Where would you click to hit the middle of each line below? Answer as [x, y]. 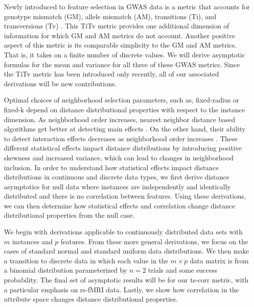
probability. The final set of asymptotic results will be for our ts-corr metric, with [126, 280]
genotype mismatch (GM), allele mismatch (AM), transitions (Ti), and [110, 16]
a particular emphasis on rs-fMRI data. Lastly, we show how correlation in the [122, 289]
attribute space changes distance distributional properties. [91, 299]
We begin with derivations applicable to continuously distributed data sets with [123, 232]
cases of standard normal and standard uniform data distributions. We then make [127, 251]
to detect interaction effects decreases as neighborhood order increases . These [121, 138]
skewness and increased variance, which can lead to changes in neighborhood [119, 157]
